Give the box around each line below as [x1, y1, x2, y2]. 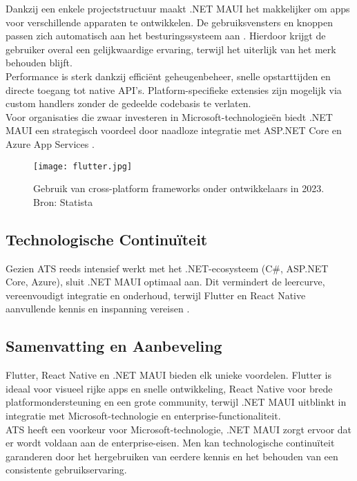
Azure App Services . [6, 136, 95, 151]
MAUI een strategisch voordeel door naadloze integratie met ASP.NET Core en [6, 123, 342, 138]
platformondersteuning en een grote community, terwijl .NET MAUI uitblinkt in [6, 395, 347, 409]
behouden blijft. [6, 55, 73, 70]
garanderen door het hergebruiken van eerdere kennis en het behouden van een [6, 449, 338, 463]
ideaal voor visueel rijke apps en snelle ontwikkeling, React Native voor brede [6, 381, 333, 395]
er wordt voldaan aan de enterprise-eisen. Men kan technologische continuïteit [6, 435, 335, 450]
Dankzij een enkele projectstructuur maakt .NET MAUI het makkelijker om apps [6, 1, 350, 15]
